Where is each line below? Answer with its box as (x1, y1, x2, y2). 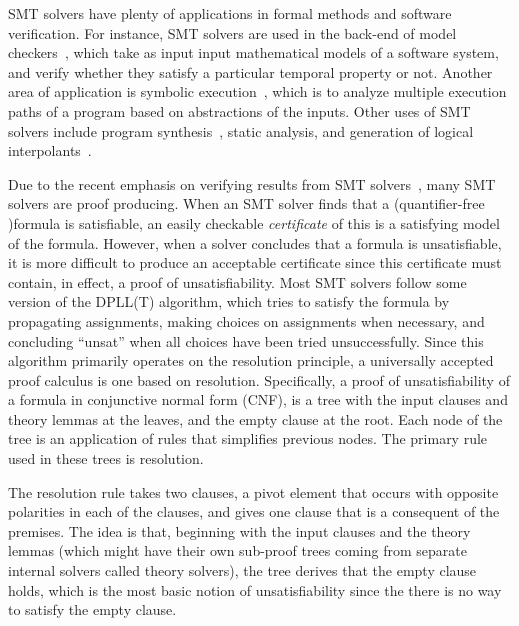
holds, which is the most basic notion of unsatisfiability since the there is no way (8, 579, 502, 600)
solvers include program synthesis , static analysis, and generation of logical (8, 120, 474, 141)
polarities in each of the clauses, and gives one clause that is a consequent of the (8, 501, 500, 522)
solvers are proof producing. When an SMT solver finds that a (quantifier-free (8, 193, 485, 214)
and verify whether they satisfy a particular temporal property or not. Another (8, 61, 493, 82)
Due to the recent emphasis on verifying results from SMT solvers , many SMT (8, 173, 496, 194)
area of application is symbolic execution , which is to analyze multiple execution (8, 81, 507, 102)
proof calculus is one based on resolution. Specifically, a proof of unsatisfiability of (8, 369, 510, 390)
